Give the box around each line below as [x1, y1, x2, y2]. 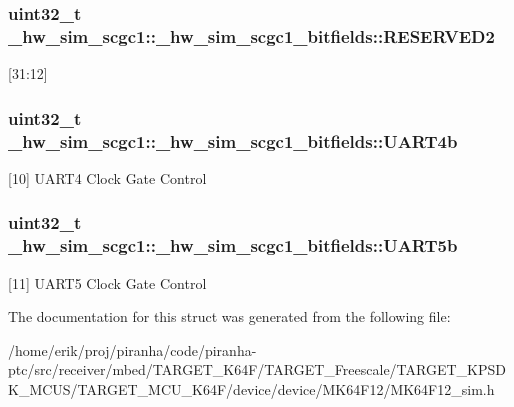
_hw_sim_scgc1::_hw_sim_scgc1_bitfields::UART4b [8, 128, 458, 153]
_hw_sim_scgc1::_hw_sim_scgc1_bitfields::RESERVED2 [8, 23, 495, 48]
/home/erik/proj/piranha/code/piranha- [8, 339, 257, 360]
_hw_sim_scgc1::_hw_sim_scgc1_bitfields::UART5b [8, 233, 458, 258]
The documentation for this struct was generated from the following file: [8, 306, 451, 327]
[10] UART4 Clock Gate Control [8, 167, 207, 188]
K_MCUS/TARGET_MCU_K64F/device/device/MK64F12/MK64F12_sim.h [8, 378, 495, 399]
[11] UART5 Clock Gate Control [8, 272, 207, 293]
